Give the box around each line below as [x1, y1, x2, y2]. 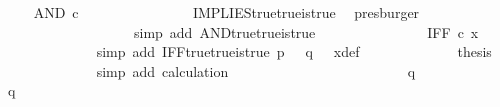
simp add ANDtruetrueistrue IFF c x [133, 21, 479, 42]
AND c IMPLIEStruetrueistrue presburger [33, 2, 420, 22]
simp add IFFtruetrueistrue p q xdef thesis [96, 41, 492, 62]
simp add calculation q [96, 60, 416, 81]
